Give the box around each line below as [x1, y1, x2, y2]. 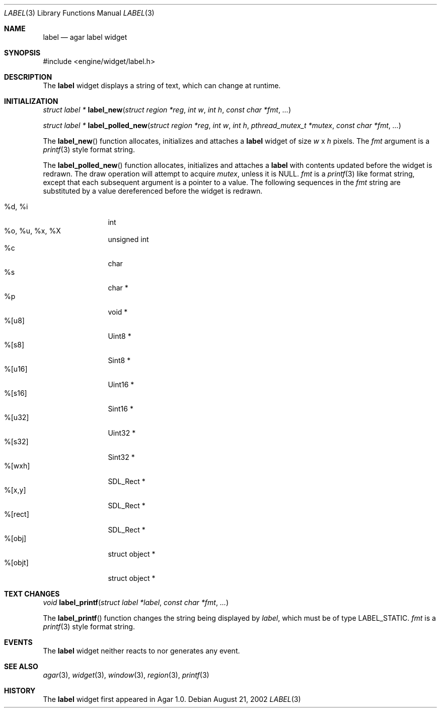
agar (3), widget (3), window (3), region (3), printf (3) [43, 671, 209, 679]
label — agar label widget [43, 33, 127, 41]
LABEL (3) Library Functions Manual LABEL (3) [4, 9, 155, 17]
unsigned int [108, 235, 149, 244]
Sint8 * [108, 356, 131, 365]
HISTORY [4, 686, 36, 695]
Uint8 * [108, 332, 131, 340]
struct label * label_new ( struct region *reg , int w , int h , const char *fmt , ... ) [43, 105, 291, 114]
